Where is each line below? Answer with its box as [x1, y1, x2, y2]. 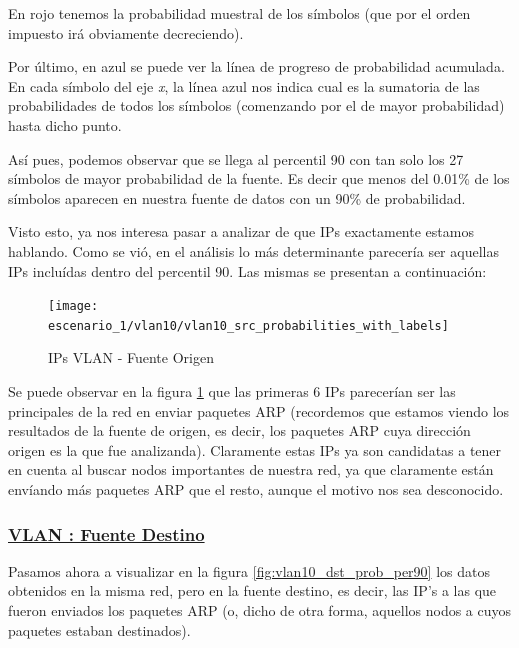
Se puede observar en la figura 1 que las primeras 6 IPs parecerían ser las [8, 381, 456, 402]
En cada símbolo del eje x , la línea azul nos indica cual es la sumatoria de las [8, 75, 480, 96]
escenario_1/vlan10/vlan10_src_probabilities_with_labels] [48, 318, 449, 333]
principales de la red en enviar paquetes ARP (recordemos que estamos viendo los [8, 400, 510, 421]
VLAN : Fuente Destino [8, 521, 205, 546]
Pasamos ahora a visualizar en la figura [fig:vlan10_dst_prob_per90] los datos [8, 560, 490, 581]
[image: [48, 299, 99, 314]
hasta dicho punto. [8, 114, 122, 135]
